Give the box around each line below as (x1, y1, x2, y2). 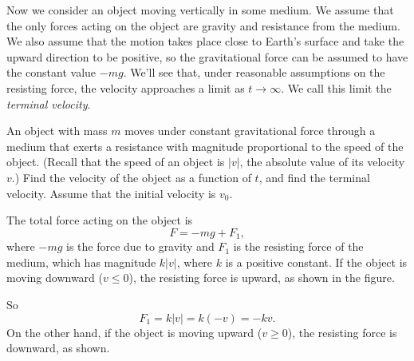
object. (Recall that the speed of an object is (6, 153, 225, 170)
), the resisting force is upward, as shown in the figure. (128, 269, 395, 286)
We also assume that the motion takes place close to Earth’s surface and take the (6, 33, 404, 50)
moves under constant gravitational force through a (124, 122, 376, 139)
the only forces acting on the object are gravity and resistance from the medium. (6, 17, 400, 34)
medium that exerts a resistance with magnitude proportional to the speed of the (6, 137, 404, 154)
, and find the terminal (258, 169, 370, 185)
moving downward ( (6, 269, 103, 286)
